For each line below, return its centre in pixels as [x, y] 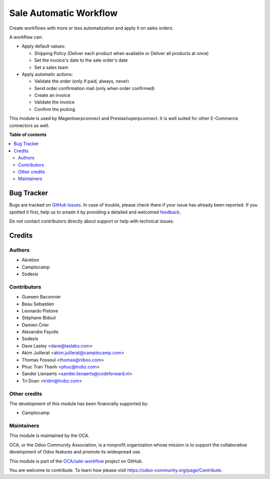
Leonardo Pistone [40, 310]
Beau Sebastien [38, 304]
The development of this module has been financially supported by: [79, 403]
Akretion [30, 260]
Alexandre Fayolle [40, 332]
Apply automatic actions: [47, 74]
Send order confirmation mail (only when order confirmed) [94, 88]
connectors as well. [29, 125]
